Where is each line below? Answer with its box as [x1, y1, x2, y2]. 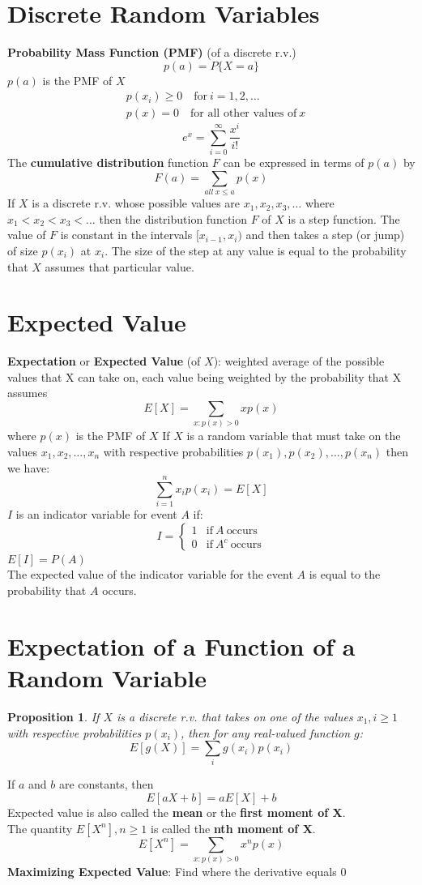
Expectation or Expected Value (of [7, 353, 201, 370]
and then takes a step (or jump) [245, 226, 405, 243]
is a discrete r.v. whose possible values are [32, 195, 241, 212]
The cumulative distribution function [7, 154, 209, 171]
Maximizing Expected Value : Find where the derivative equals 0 [7, 863, 347, 879]
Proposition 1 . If [7, 708, 100, 725]
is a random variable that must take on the [186, 427, 401, 444]
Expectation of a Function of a [7, 629, 356, 662]
